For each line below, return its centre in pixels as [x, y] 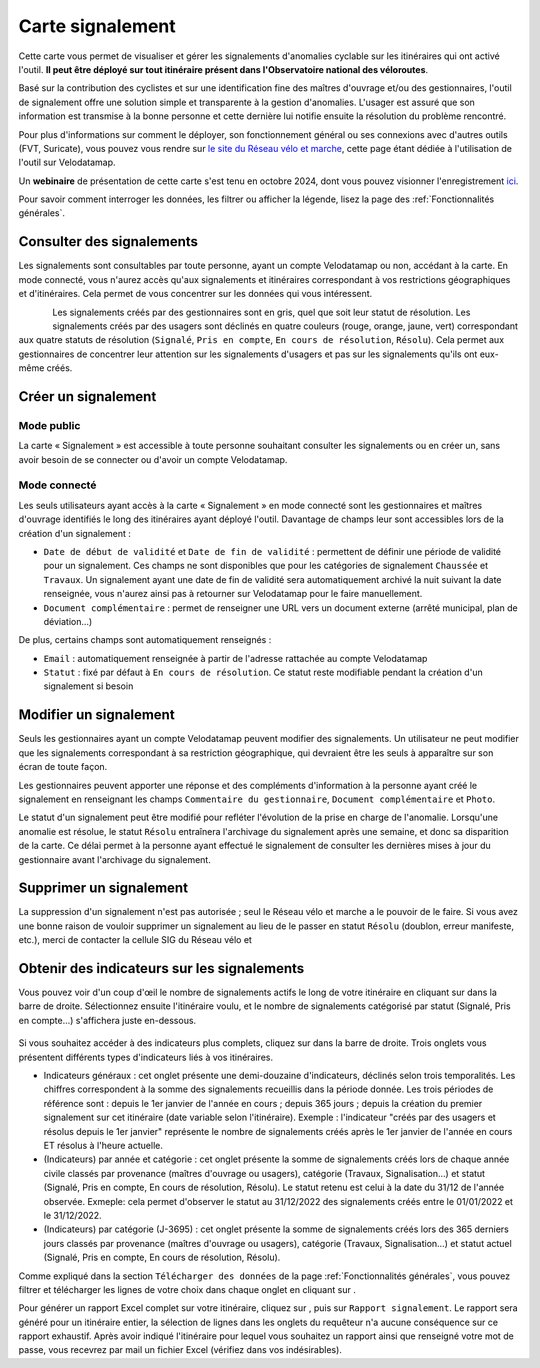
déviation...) [68, 621]
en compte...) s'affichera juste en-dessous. [107, 1020]
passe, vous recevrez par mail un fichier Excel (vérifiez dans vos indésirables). [180, 1350]
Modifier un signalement [96, 715]
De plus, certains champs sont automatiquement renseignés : [145, 640]
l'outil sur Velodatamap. [67, 162]
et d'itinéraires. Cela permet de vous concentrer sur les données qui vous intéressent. [195, 294]
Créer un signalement [87, 396]
